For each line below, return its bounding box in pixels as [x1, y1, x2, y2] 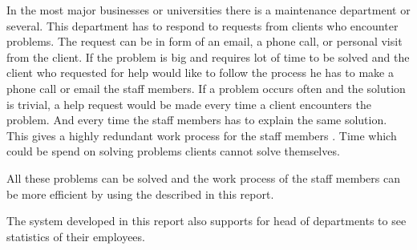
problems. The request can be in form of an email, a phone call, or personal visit [6, 33, 403, 50]
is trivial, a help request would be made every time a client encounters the [6, 95, 371, 112]
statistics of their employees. [6, 228, 145, 244]
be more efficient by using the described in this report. [6, 185, 274, 202]
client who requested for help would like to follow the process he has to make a [6, 64, 394, 81]
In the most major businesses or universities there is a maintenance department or [6, 2, 411, 18]
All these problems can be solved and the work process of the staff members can [6, 169, 401, 186]
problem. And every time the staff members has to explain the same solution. [6, 111, 387, 128]
